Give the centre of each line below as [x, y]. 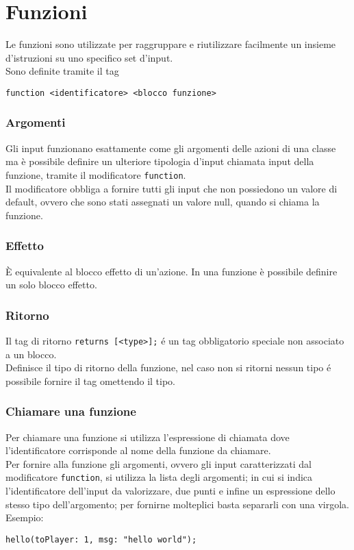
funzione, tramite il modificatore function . [96, 174]
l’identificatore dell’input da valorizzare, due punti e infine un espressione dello [170, 491]
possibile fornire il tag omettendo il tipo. [90, 380]
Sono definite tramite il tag [62, 71]
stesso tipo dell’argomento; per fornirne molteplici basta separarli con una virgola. [177, 504]
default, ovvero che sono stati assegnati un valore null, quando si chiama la [163, 202]
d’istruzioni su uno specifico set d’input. [89, 57]
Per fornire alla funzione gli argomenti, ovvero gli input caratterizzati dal [159, 463]
